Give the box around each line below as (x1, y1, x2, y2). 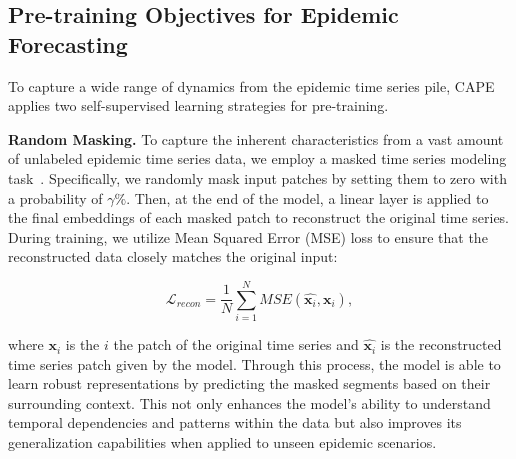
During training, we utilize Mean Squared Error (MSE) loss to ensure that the (8, 226, 488, 247)
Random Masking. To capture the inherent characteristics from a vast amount (8, 128, 504, 149)
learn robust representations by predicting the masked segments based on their (8, 373, 491, 394)
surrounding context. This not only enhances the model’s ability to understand (8, 392, 491, 413)
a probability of (8, 187, 103, 208)
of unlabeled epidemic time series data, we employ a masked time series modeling (8, 148, 507, 169)
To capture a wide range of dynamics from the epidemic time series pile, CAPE (8, 75, 495, 96)
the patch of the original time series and (113, 334, 359, 355)
